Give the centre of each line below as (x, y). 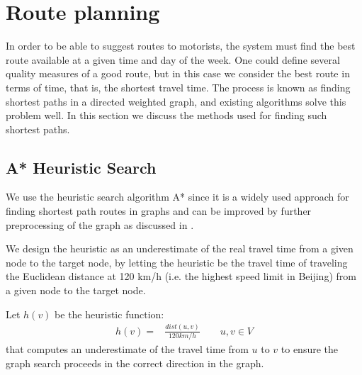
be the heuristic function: (109, 314)
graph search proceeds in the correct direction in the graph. (135, 363)
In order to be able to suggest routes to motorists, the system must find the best (181, 46)
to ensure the (310, 348)
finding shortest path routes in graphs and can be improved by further (159, 211)
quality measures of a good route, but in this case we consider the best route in (178, 73)
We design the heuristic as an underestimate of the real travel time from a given (180, 248)
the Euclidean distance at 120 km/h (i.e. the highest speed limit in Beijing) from (181, 276)
